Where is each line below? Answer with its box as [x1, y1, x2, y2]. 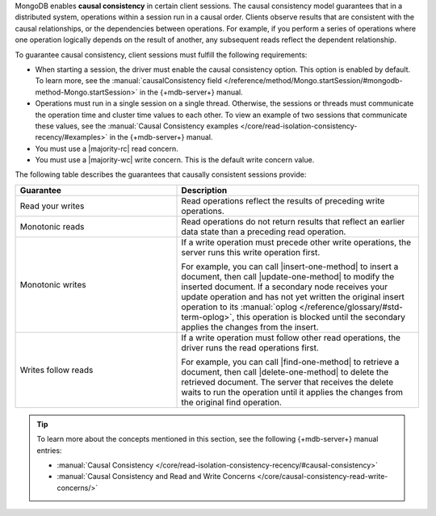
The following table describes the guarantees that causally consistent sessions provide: [15, 170, 307, 179]
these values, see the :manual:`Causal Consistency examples [35, 121, 239, 131]
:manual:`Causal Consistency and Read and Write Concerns [57, 472, 256, 481]
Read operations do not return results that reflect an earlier [181, 216, 405, 227]
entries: [36, 445, 62, 455]
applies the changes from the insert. [181, 321, 319, 333]
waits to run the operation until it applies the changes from [181, 386, 404, 397]
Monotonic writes [19, 279, 86, 290]
